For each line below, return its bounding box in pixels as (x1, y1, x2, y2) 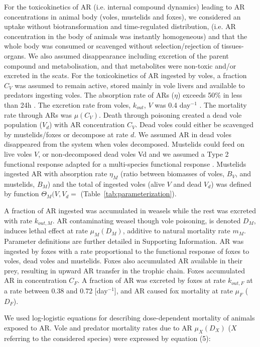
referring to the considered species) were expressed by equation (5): (4, 332, 211, 343)
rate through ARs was (4, 109, 72, 120)
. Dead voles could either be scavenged (135, 119, 254, 130)
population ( (4, 119, 42, 130)
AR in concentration (4, 275, 67, 285)
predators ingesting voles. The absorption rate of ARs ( (4, 90, 175, 100)
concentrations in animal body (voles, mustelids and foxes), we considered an (4, 11, 241, 22)
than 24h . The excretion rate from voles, (4, 99, 131, 110)
